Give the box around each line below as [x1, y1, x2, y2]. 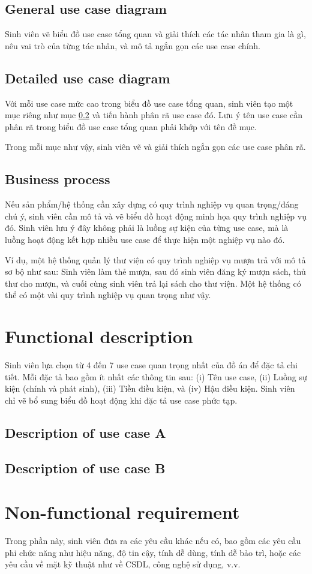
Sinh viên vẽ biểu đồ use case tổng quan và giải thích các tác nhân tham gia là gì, [5, 28, 306, 40]
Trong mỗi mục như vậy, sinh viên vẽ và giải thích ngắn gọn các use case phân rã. [5, 140, 306, 153]
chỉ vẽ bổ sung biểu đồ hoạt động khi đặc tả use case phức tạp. [5, 393, 238, 406]
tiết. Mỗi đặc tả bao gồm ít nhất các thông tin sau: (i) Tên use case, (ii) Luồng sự [5, 370, 307, 383]
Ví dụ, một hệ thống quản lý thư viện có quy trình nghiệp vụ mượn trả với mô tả [5, 253, 306, 266]
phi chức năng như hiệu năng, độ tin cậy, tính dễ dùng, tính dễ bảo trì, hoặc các [5, 546, 301, 558]
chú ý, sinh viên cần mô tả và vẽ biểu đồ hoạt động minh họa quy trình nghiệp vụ [5, 209, 307, 222]
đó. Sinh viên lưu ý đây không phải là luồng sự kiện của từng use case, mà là [5, 221, 289, 234]
